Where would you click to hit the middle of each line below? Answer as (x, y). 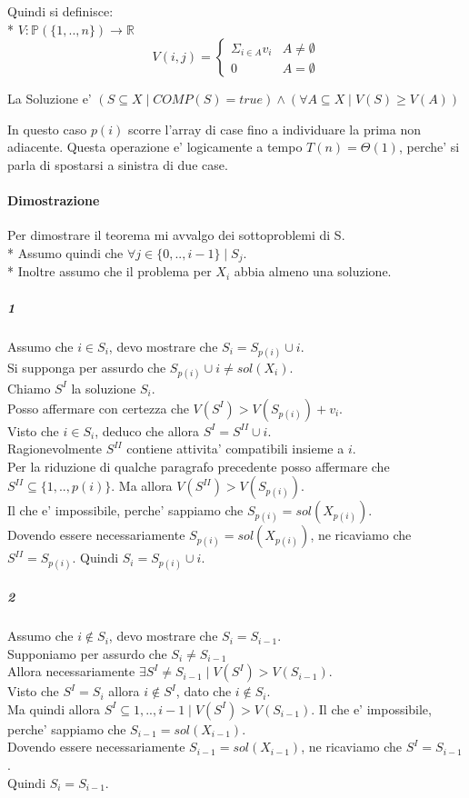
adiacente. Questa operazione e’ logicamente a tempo (155, 147)
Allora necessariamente (71, 671)
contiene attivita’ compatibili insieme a (235, 449)
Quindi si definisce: (60, 11)
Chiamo (29, 388)
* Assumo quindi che (65, 252)
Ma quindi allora (54, 708)
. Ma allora (142, 486)
